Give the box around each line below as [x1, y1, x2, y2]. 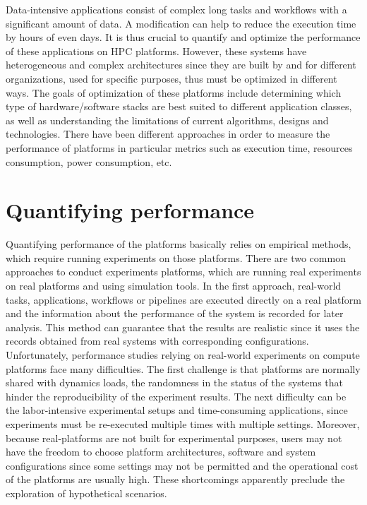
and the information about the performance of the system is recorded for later [6, 306, 344, 321]
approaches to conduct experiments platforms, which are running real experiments [6, 264, 361, 279]
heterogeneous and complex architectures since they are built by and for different [6, 57, 356, 72]
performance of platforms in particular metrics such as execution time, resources [6, 140, 353, 155]
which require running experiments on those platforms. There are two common [6, 250, 346, 265]
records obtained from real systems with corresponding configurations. [6, 333, 309, 348]
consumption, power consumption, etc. [6, 154, 172, 169]
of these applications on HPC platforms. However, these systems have [6, 43, 307, 58]
